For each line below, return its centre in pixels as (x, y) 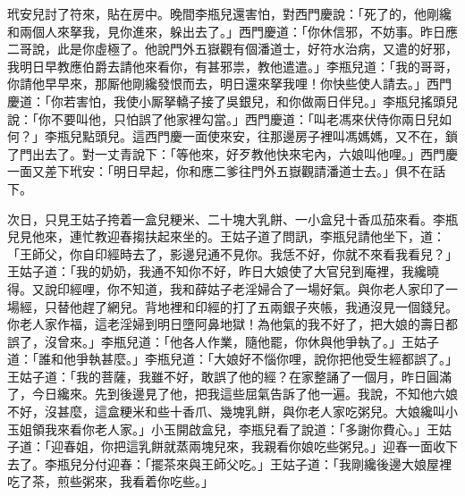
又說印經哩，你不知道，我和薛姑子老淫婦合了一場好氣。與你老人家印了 (238, 288)
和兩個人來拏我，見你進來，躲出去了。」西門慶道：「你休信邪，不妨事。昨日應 (232, 31)
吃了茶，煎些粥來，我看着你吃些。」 (110, 481)
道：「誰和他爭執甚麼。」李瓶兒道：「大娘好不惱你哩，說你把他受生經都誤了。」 (232, 359)
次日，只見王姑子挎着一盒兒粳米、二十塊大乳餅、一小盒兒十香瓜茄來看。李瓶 (232, 219)
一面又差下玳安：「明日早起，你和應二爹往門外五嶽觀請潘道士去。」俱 (207, 171)
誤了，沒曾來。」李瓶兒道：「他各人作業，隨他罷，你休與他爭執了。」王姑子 (223, 341)
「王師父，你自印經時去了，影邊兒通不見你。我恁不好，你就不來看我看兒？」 (232, 253)
